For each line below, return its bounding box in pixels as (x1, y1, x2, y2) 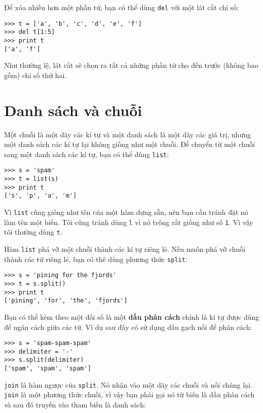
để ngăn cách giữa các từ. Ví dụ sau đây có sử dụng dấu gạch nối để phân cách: (4, 321, 252, 332)
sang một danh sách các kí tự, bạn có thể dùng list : (4, 148, 169, 159)
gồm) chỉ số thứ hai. (4, 69, 67, 80)
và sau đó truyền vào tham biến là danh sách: (4, 399, 146, 410)
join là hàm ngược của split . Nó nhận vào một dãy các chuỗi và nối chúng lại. (4, 379, 252, 390)
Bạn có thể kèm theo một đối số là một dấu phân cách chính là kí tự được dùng (4, 311, 259, 322)
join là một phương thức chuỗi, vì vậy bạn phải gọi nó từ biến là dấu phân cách (4, 389, 255, 400)
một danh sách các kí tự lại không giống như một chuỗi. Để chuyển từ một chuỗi (4, 139, 255, 149)
